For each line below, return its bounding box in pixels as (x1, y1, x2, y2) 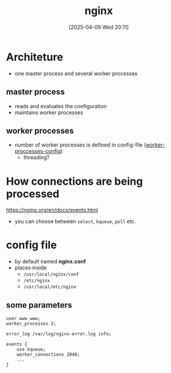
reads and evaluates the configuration (14, 102, 107, 109)
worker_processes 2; (6, 321, 57, 327)
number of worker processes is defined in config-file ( (14, 141, 146, 148)
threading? (23, 154, 50, 161)
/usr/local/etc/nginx (23, 284, 76, 290)
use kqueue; (16, 347, 46, 352)
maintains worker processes (14, 109, 83, 116)
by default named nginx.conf (14, 258, 86, 265)
